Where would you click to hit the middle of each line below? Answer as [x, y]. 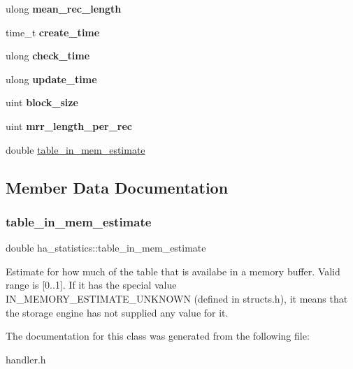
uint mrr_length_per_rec [69, 125]
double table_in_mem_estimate [75, 149]
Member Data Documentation [117, 187]
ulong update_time [51, 79]
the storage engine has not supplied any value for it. [117, 312]
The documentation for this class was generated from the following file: [158, 336]
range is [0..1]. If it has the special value [91, 285]
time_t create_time [53, 32]
